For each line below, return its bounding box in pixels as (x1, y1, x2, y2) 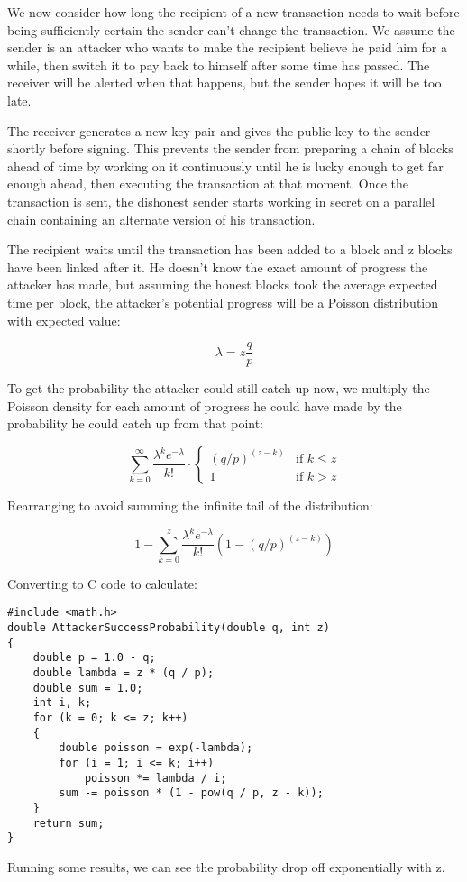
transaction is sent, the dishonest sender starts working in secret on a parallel (7, 191, 435, 210)
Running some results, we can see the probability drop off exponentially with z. (7, 857, 445, 876)
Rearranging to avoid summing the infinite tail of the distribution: (7, 495, 373, 514)
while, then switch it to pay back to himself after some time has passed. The (7, 55, 430, 74)
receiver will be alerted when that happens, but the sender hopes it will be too (7, 73, 442, 92)
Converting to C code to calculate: (7, 574, 197, 593)
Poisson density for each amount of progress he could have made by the (7, 396, 402, 415)
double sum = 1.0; (32, 681, 143, 694)
